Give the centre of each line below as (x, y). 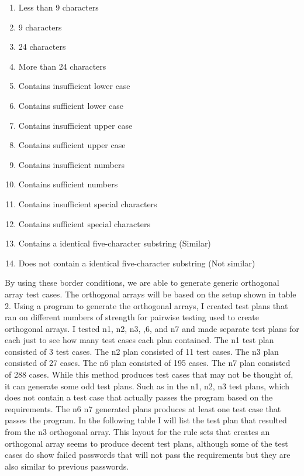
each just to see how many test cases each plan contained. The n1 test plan (139, 340)
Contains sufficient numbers (68, 184)
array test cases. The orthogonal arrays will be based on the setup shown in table (151, 294)
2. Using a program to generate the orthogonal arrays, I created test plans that (146, 305)
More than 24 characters (62, 66)
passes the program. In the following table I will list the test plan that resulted (146, 420)
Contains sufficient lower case (71, 105)
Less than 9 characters (58, 7)
